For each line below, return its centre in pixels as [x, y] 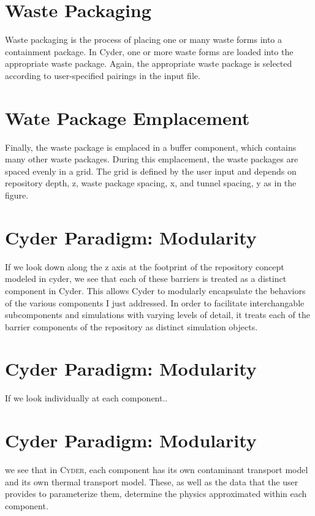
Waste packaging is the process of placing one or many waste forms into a [144, 40]
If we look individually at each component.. [86, 398]
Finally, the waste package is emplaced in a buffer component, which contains [151, 147]
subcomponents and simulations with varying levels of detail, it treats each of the [157, 315]
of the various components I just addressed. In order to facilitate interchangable [155, 302]
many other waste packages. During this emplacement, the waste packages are [152, 159]
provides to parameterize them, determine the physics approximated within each [156, 494]
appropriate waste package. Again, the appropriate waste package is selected [149, 63]
